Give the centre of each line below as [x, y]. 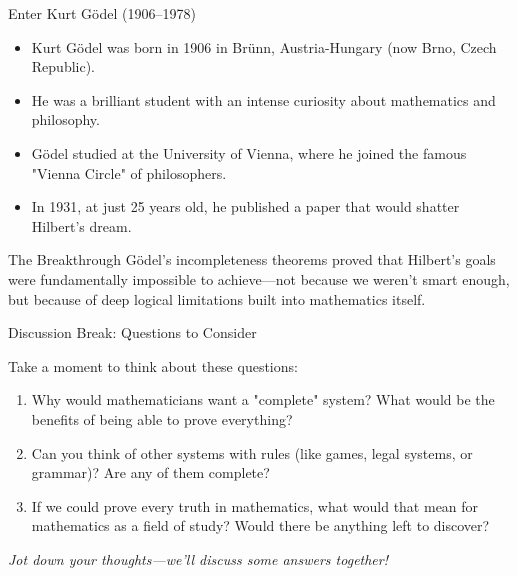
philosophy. [65, 119]
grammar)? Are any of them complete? [150, 472]
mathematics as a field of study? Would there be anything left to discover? [260, 525]
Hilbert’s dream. [81, 225]
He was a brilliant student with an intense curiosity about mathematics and [263, 99]
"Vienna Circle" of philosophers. [129, 172]
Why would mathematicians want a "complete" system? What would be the [263, 399]
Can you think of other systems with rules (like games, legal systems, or [252, 452]
